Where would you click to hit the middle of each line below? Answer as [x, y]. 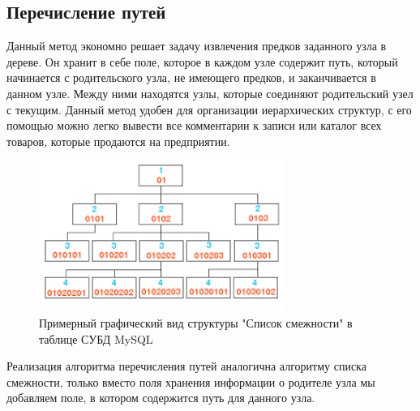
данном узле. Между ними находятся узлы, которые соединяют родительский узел [210, 93]
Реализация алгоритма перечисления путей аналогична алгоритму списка [186, 366]
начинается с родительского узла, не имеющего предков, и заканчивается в [191, 77]
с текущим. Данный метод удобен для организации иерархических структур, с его [209, 109]
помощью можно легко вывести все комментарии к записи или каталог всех [194, 125]
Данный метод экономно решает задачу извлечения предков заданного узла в [197, 46]
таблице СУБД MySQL [96, 338]
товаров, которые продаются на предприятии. [118, 141]
